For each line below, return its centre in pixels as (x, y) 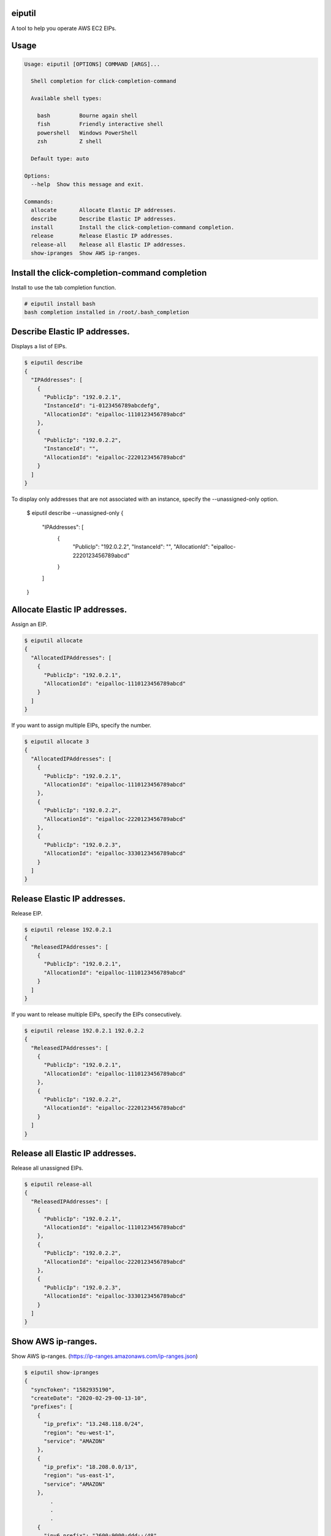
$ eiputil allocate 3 (57, 742)
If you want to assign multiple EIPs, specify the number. (81, 726)
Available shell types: (67, 99)
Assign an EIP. (29, 624)
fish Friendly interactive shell (100, 124)
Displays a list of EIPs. (39, 347)
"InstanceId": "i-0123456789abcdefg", (102, 406)
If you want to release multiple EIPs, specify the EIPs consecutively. (97, 1014)
